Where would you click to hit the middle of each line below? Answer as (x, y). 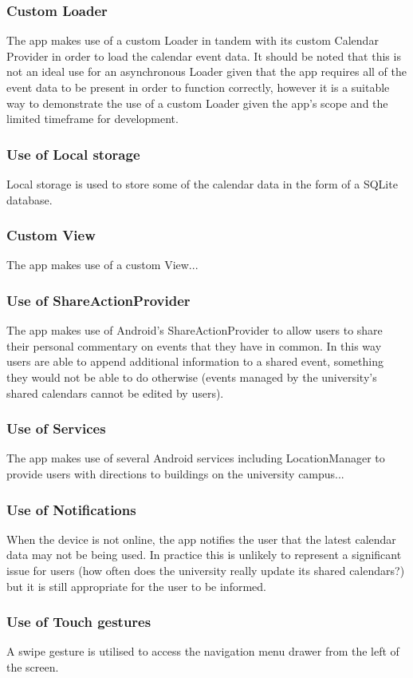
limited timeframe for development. (92, 119)
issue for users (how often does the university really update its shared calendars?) (206, 570)
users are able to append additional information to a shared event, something (195, 361)
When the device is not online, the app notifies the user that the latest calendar (201, 539)
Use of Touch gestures (79, 622)
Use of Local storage (73, 154)
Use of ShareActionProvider (98, 300)
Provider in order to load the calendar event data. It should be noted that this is (204, 56)
